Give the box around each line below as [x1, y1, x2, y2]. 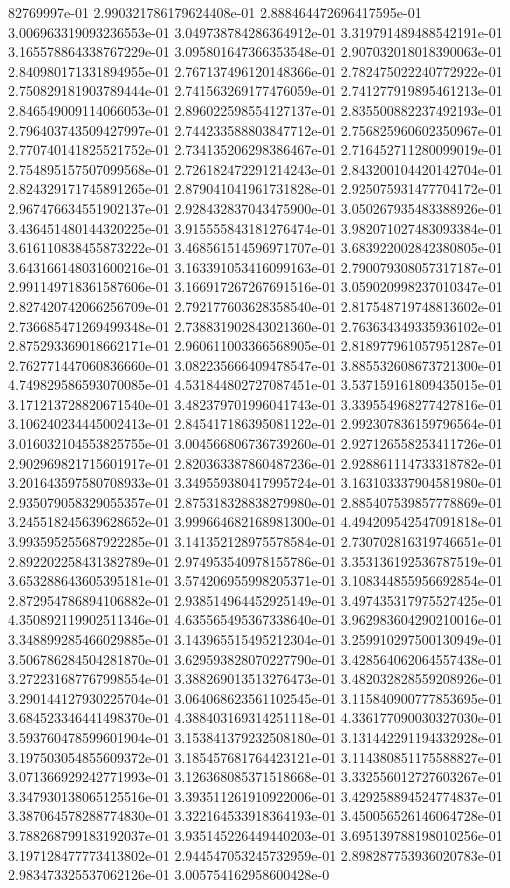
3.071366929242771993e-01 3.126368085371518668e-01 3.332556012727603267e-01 [8, 766, 503, 787]
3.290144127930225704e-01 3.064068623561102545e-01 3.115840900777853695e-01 [8, 687, 503, 708]
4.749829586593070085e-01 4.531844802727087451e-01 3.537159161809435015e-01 [8, 374, 503, 395]
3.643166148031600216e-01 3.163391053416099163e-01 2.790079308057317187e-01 [8, 256, 503, 277]
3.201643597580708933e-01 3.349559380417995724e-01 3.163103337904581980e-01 [8, 472, 503, 493]
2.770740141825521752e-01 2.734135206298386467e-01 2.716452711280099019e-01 [8, 139, 503, 160]
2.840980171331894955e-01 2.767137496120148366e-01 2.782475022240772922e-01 [8, 60, 503, 81]
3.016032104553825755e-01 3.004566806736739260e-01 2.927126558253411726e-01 [8, 433, 503, 454]
